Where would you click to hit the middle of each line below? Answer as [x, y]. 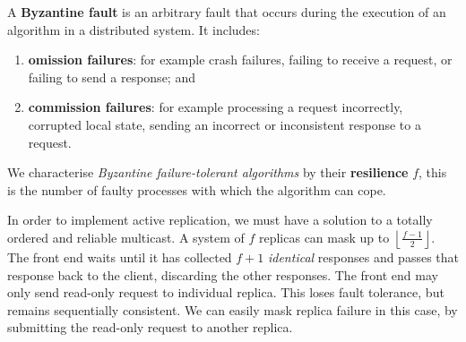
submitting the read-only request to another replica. [150, 327]
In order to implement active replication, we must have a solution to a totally [220, 220]
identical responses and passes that [363, 256]
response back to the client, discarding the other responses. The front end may [223, 274]
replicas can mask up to [324, 237]
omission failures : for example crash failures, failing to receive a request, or [240, 60]
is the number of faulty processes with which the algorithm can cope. [197, 189]
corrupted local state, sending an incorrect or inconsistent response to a [224, 124]
